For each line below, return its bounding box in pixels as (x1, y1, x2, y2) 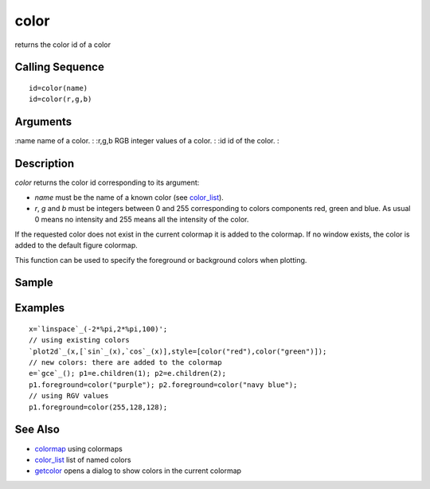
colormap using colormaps (34, 444, 123, 453)
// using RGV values (29, 391, 109, 401)
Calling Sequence (14, 61, 105, 74)
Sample (14, 276, 53, 290)
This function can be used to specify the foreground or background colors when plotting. (14, 255, 307, 264)
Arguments (14, 115, 72, 129)
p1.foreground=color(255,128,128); (29, 402, 168, 412)
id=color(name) (29, 84, 88, 92)
